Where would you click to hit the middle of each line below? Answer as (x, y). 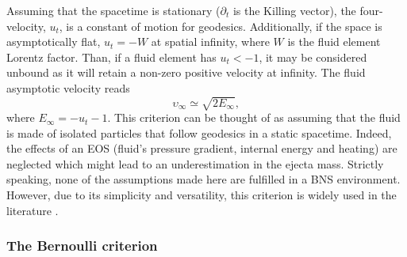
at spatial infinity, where (210, 42)
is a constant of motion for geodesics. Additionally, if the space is (224, 26)
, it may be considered (313, 57)
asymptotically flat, (54, 42)
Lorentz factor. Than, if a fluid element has (111, 57)
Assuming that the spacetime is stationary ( (113, 10)
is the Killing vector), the (294, 10)
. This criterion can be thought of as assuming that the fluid (254, 117)
